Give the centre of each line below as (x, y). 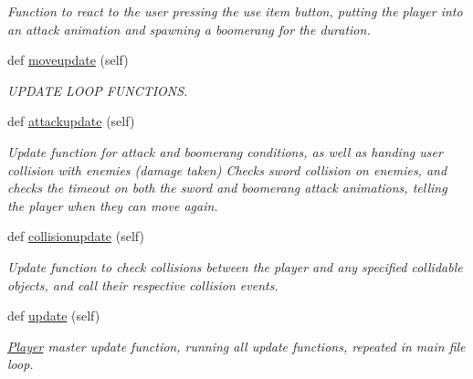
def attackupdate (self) (71, 121)
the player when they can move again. (113, 205)
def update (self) (54, 316)
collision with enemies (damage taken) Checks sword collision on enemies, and (227, 169)
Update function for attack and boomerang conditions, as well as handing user (225, 151)
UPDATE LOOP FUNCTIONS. (98, 90)
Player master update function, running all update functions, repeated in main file (236, 346)
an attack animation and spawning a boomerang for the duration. (189, 29)
